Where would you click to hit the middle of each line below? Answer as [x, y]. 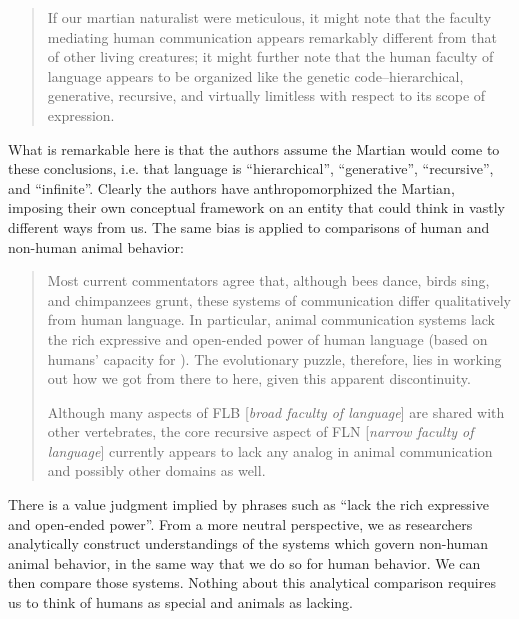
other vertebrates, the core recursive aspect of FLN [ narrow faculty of [260, 431]
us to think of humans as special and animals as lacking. [181, 602]
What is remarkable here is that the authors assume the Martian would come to [254, 148]
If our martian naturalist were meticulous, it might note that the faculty [269, 17]
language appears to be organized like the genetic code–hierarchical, [255, 75]
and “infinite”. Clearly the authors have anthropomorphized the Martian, [231, 187]
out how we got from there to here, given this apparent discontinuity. [259, 378]
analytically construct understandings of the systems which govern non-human [248, 543]
